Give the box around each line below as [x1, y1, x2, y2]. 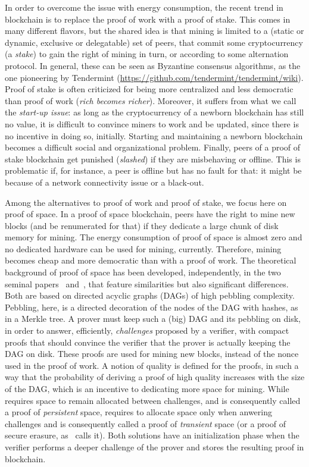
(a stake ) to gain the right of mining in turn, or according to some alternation [5, 48, 289, 60]
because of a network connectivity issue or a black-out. [5, 175, 204, 188]
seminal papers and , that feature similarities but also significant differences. [5, 277, 289, 290]
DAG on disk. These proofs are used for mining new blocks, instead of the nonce [5, 347, 299, 360]
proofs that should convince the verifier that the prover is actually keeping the [5, 336, 291, 348]
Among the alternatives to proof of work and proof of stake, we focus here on [5, 196, 287, 208]
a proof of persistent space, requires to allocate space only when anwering [5, 406, 272, 418]
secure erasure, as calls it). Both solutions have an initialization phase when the [5, 429, 299, 441]
